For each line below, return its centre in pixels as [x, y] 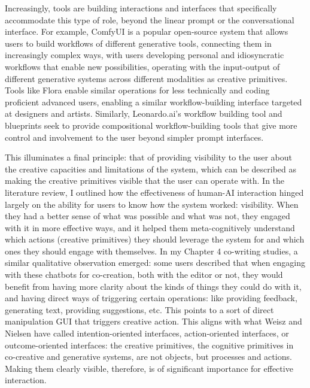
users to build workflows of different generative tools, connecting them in [138, 43]
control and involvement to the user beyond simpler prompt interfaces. [134, 137]
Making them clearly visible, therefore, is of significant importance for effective [149, 368]
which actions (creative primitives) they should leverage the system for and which [155, 239]
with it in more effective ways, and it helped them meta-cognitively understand [150, 227]
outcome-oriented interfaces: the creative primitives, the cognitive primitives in [149, 345]
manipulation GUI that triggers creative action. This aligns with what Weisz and [154, 321]
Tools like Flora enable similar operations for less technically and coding [137, 90]
